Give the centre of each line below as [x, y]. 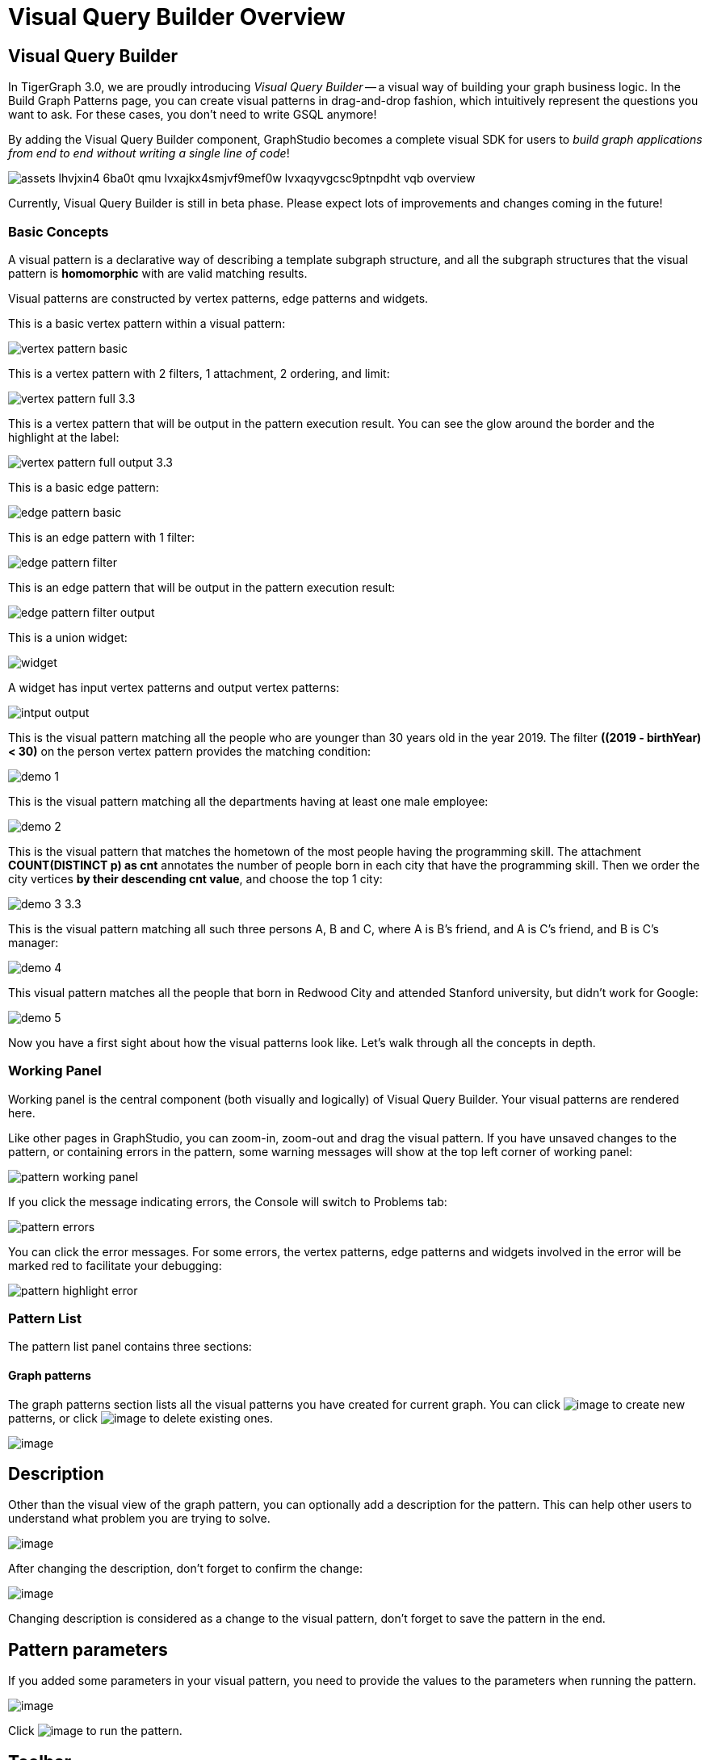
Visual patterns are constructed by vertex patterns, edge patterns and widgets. [218, 298]
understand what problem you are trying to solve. [139, 1519]
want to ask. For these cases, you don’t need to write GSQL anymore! [193, 115]
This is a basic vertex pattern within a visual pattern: [147, 323]
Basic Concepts [59, 231]
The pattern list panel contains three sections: [130, 1347]
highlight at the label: [64, 437]
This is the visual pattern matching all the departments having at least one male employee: [248, 801]
